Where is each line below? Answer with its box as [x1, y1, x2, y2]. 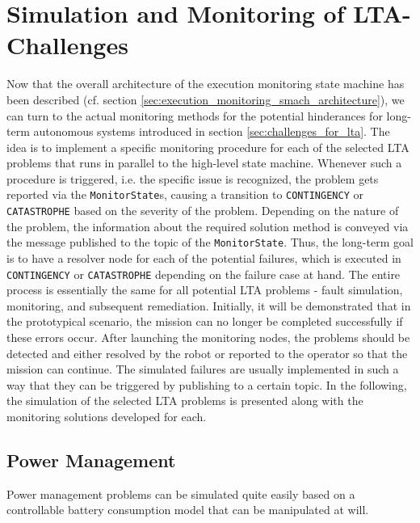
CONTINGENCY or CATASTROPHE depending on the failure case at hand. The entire [6, 265, 401, 282]
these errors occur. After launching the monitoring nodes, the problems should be [6, 329, 410, 346]
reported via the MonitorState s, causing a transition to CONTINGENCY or [6, 186, 363, 203]
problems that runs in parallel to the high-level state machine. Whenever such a [6, 154, 402, 171]
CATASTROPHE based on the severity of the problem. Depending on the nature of [6, 202, 399, 219]
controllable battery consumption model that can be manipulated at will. [6, 501, 369, 518]
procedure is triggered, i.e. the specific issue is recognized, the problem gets [6, 170, 379, 187]
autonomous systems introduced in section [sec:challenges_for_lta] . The [33, 123, 390, 140]
